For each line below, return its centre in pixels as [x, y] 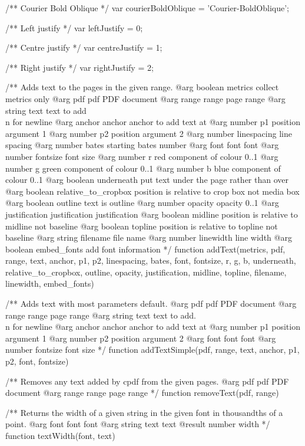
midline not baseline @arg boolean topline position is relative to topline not [142, 226]
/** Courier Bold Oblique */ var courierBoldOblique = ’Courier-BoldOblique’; [147, 8]
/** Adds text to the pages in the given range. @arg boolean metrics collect [142, 87]
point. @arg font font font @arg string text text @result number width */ [138, 424]
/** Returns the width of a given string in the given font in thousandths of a [144, 412]
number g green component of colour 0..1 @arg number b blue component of [143, 168]
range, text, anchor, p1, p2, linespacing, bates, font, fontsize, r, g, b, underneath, [151, 260]
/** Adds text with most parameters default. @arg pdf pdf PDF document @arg [151, 304]
